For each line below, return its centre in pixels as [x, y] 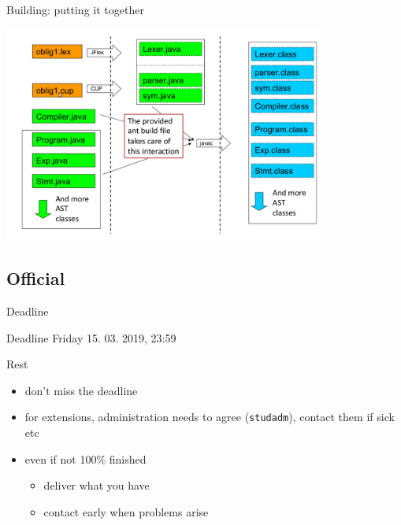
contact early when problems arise [126, 511]
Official [36, 278]
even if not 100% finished [85, 458]
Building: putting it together [75, 9]
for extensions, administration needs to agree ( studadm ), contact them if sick [210, 417]
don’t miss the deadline [81, 390]
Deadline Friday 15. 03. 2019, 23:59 [91, 337]
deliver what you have [97, 485]
